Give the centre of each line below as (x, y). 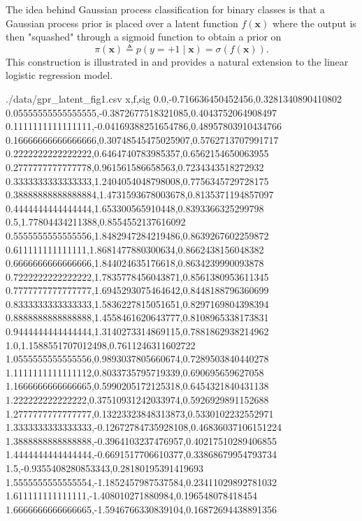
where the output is (314, 23)
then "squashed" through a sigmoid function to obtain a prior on (144, 37)
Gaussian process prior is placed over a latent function (122, 23)
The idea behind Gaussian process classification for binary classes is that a (165, 9)
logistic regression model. (59, 75)
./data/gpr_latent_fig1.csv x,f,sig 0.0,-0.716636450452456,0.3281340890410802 (174, 98)
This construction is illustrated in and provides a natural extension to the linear (177, 61)
